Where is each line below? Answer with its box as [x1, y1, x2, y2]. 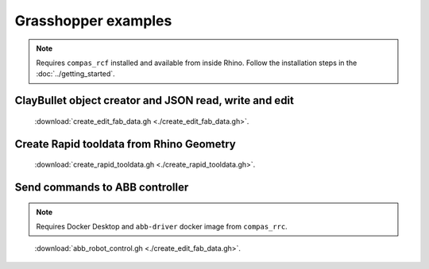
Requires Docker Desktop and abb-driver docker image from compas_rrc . [36, 221, 288, 231]
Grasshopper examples [14, 12, 172, 29]
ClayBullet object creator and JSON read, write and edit [14, 94, 294, 107]
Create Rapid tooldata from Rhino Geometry [14, 137, 236, 151]
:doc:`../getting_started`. [36, 69, 115, 79]
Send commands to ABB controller [14, 180, 189, 194]
